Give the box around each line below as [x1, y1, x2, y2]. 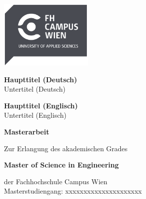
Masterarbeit [4, 127, 49, 137]
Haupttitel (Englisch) [4, 100, 78, 110]
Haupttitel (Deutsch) [4, 74, 77, 84]
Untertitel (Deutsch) [4, 84, 66, 94]
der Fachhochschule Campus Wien [4, 176, 108, 186]
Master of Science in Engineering [4, 160, 119, 170]
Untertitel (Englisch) [4, 110, 67, 120]
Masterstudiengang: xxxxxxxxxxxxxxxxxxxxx [4, 186, 142, 196]
